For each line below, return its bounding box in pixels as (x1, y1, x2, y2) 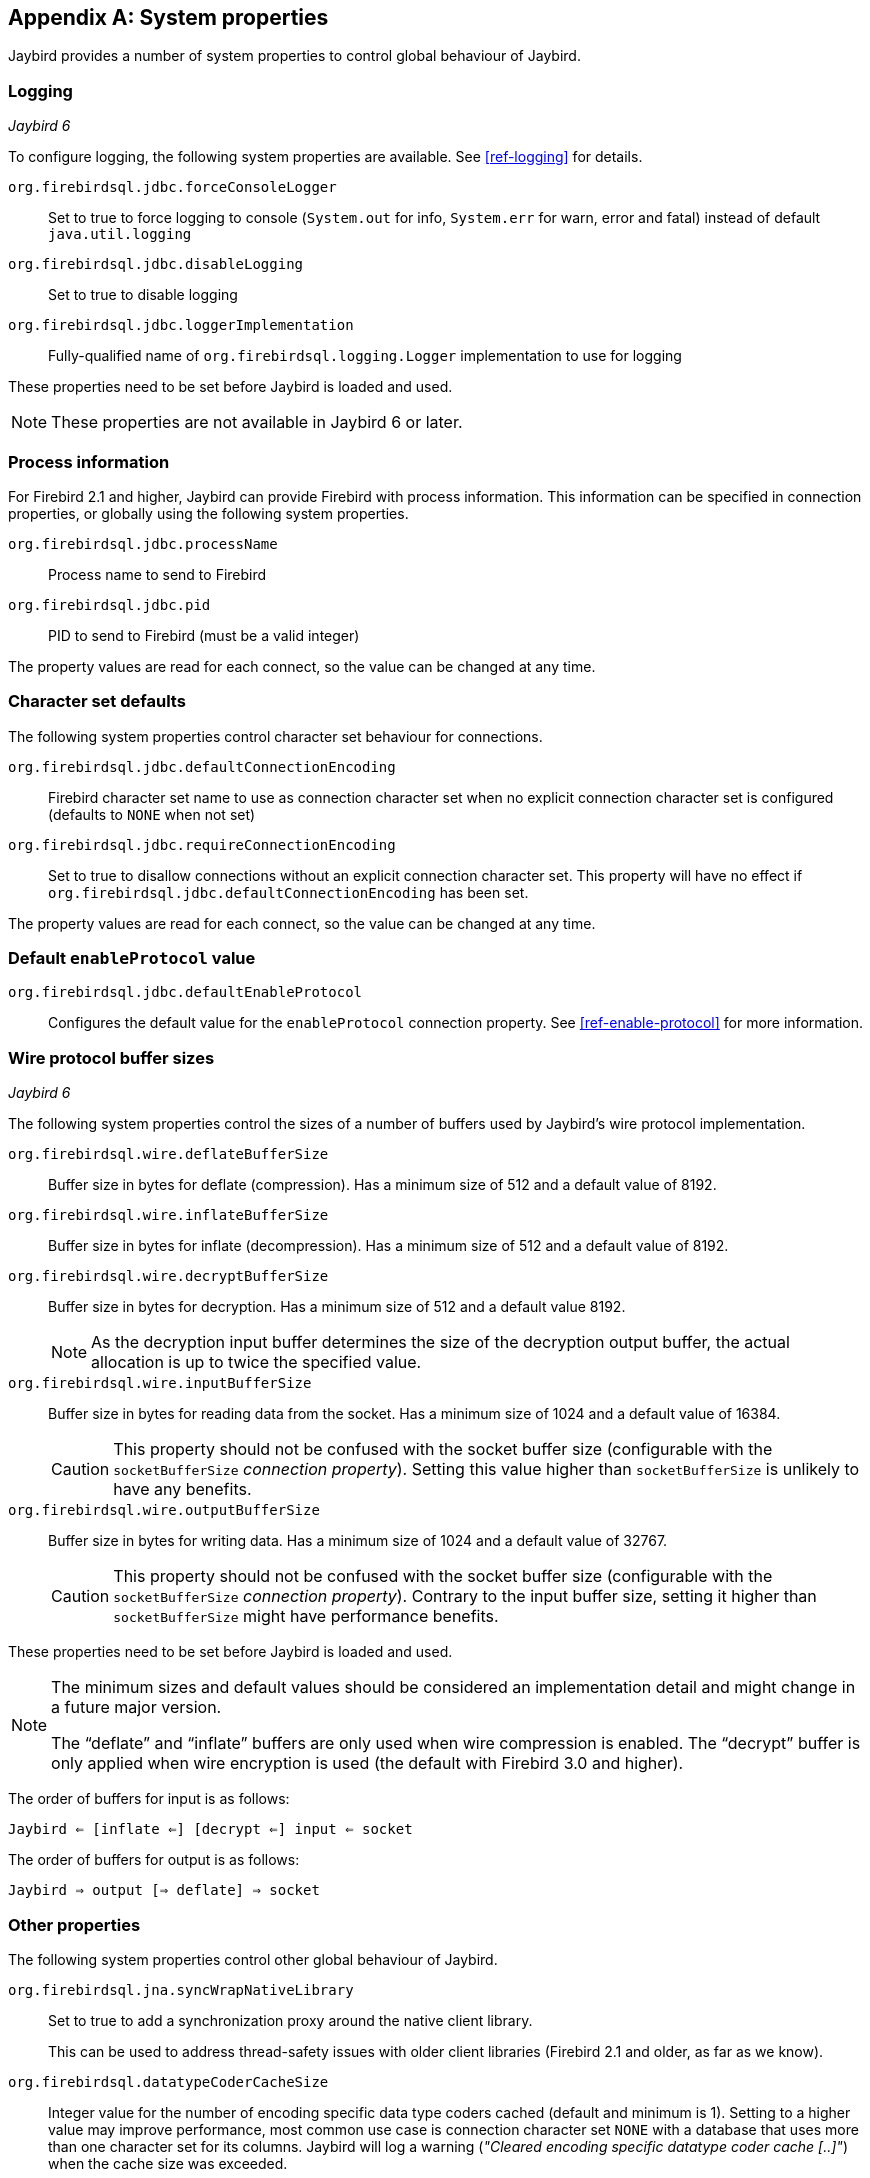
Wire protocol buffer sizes (8, 1047, 215, 1068)
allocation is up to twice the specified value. (91, 1352, 422, 1373)
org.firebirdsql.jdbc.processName (8, 535, 278, 552)
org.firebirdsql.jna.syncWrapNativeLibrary (8, 1981, 354, 1998)
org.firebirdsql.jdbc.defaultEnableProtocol (8, 984, 363, 1001)
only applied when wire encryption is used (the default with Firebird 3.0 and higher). (51, 1753, 684, 1774)
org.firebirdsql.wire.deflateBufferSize (8, 1146, 329, 1163)
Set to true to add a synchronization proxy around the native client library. (48, 2011, 533, 2029)
